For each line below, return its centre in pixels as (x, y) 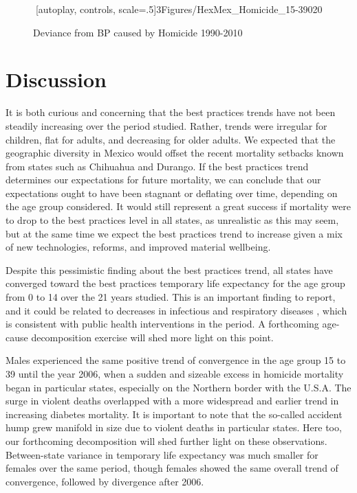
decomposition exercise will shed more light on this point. (152, 337)
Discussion (56, 79)
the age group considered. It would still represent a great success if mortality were (178, 206)
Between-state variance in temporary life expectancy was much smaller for (162, 454)
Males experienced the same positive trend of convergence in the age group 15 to (176, 360)
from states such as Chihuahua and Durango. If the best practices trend (157, 166)
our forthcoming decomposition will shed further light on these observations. (166, 440)
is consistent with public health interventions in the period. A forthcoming (162, 324)
